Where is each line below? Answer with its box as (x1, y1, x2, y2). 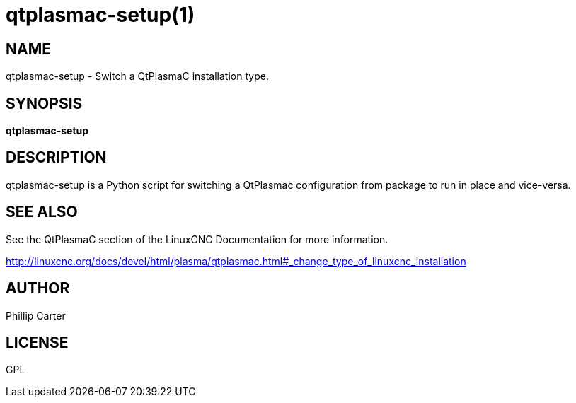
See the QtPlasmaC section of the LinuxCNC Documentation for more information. (6, 233, 388, 245)
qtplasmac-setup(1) (6, 3, 195, 27)
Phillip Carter (6, 309, 66, 322)
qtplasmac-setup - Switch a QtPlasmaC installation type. (6, 70, 269, 83)
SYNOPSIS (6, 94, 83, 112)
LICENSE (6, 333, 69, 351)
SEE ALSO (6, 203, 78, 221)
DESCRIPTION (6, 148, 107, 167)
